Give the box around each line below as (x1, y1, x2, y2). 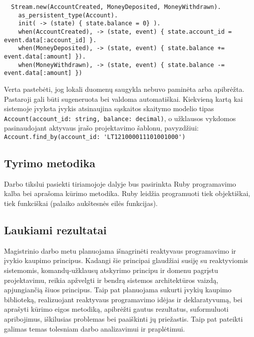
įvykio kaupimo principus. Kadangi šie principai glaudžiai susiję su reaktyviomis (4, 255, 249, 266)
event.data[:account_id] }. (4, 36, 97, 44)
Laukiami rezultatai (4, 222, 107, 237)
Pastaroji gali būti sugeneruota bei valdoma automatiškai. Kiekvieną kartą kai (4, 93, 243, 104)
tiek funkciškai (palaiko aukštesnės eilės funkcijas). (4, 198, 158, 208)
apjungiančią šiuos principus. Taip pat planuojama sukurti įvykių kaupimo (4, 284, 232, 295)
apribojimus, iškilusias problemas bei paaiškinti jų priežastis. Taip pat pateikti (4, 313, 243, 324)
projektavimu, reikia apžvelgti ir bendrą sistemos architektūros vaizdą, (4, 274, 219, 285)
